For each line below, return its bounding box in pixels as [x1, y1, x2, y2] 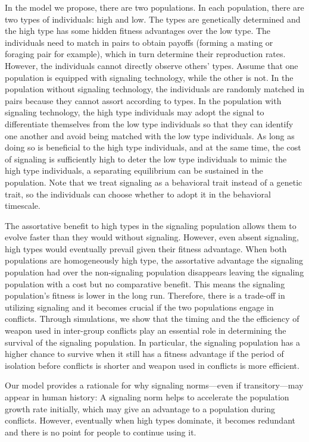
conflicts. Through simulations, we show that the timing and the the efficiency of [5, 312, 299, 325]
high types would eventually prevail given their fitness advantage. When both [5, 242, 287, 255]
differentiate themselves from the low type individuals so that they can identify [5, 117, 294, 130]
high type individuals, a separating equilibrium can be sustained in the [5, 164, 263, 177]
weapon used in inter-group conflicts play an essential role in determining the [5, 324, 286, 337]
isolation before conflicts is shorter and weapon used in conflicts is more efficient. [5, 359, 299, 371]
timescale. [5, 199, 40, 212]
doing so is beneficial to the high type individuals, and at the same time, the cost [5, 141, 301, 153]
